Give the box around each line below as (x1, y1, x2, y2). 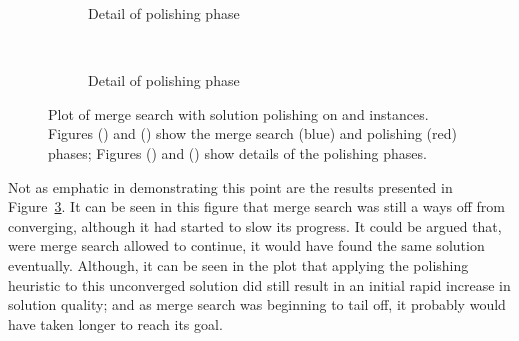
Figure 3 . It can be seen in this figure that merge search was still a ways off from (8, 196, 506, 217)
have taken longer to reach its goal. (8, 313, 223, 334)
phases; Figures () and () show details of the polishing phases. (48, 142, 427, 163)
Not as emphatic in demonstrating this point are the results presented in (8, 176, 453, 197)
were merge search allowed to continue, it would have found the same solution (8, 235, 485, 256)
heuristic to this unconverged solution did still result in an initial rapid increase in (8, 274, 511, 295)
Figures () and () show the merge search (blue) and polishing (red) (48, 123, 457, 144)
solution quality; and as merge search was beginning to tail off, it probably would (8, 294, 506, 315)
